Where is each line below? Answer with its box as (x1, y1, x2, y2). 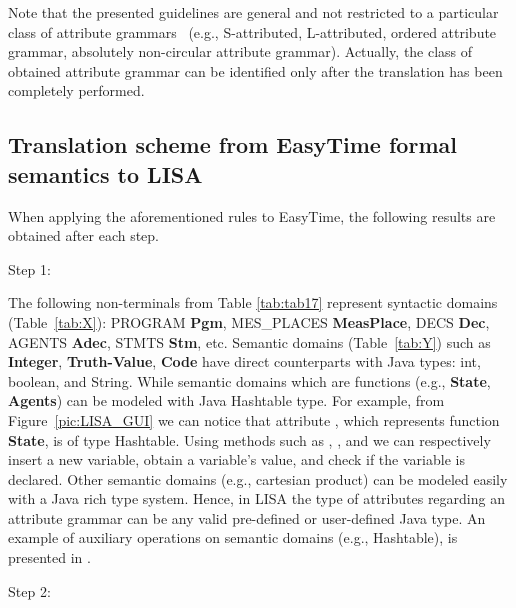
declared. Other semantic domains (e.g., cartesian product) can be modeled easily (8, 468, 508, 489)
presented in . (8, 547, 91, 568)
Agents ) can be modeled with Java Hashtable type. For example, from (8, 390, 445, 411)
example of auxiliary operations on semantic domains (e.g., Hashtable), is (8, 527, 458, 548)
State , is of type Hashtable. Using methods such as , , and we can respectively (8, 429, 491, 450)
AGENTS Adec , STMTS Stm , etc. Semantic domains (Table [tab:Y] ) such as (8, 331, 491, 352)
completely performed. (8, 80, 145, 101)
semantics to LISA (8, 158, 203, 189)
